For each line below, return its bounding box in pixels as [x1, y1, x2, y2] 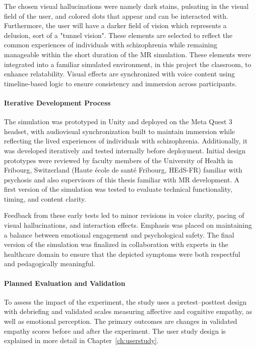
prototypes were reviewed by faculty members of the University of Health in [4, 155, 233, 165]
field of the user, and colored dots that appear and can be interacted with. [4, 10, 228, 21]
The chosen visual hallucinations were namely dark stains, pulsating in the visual [4, 1, 249, 11]
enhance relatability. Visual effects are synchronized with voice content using [4, 69, 235, 79]
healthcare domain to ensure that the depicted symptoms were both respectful [4, 248, 240, 259]
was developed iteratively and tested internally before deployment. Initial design [4, 145, 246, 155]
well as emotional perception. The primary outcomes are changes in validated [4, 316, 237, 326]
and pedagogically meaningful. [4, 258, 96, 269]
